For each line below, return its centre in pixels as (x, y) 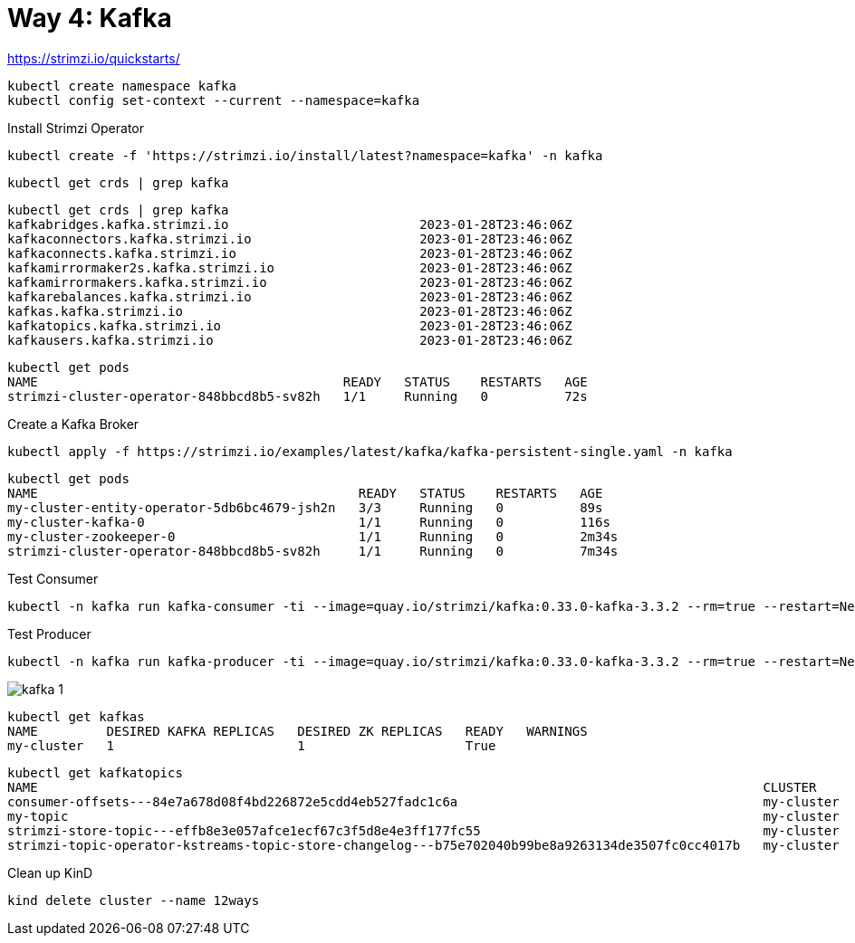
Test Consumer (53, 578)
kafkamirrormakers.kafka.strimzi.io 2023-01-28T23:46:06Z (290, 282)
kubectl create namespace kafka (122, 86)
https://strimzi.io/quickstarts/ (94, 58)
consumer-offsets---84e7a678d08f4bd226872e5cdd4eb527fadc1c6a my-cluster (423, 801)
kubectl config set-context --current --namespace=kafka (214, 100)
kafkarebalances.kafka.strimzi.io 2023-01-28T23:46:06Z (290, 296)
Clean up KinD (50, 872)
